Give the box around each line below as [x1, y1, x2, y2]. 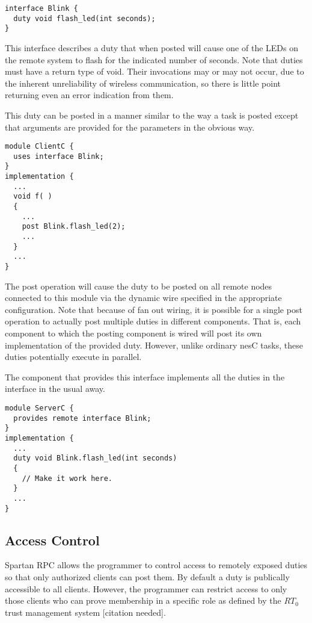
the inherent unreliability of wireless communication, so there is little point [5, 76, 281, 89]
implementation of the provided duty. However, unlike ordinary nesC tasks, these [5, 338, 303, 351]
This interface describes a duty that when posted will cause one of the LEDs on [5, 41, 298, 54]
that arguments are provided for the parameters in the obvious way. [5, 120, 255, 133]
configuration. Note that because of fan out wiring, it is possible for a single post [5, 303, 302, 315]
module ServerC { [5, 404, 74, 412]
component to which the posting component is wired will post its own [5, 327, 262, 339]
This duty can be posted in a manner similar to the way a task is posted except [5, 108, 299, 121]
